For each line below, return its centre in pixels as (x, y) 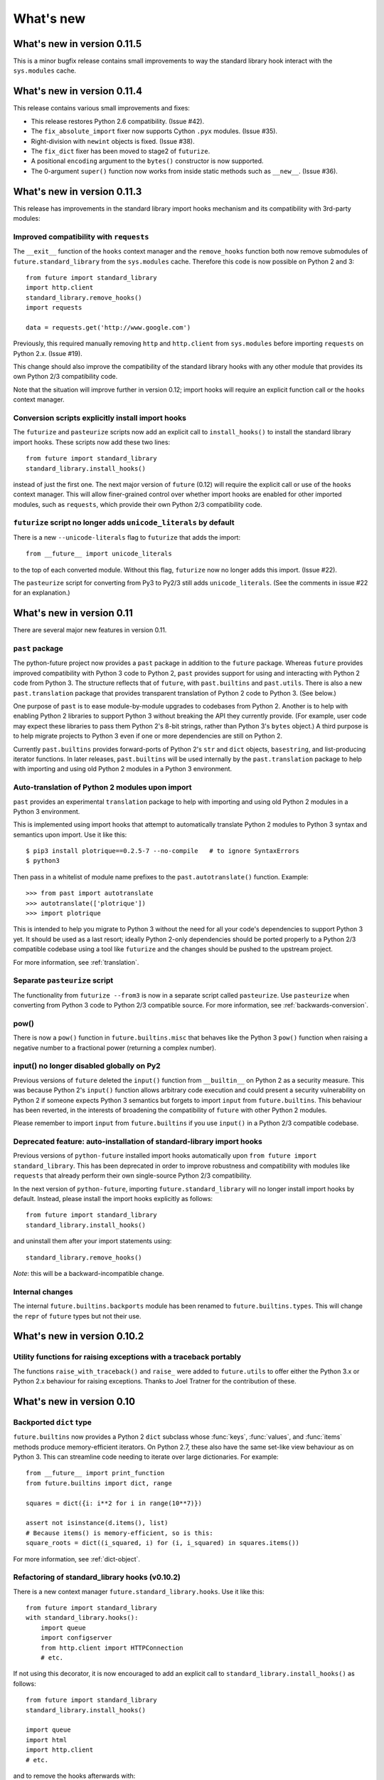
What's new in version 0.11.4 (78, 91)
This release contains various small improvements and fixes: (101, 108)
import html (47, 1740)
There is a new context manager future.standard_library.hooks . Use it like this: (139, 1591)
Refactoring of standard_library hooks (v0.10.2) (97, 1577)
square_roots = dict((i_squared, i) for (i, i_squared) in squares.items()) (163, 1543)
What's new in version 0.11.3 (78, 191)
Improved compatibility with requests (81, 236)
